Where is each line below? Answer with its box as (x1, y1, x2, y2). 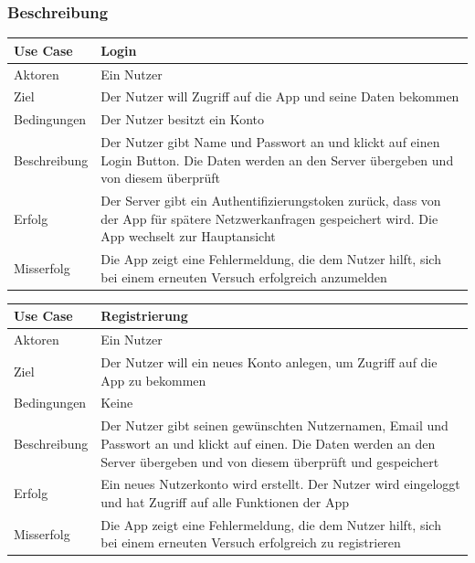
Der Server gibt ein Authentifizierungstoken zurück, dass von (100, 191, 441, 210)
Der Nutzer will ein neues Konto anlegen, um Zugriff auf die (100, 353, 438, 372)
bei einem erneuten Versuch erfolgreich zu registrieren (100, 533, 401, 552)
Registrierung (100, 306, 188, 325)
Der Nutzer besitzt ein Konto (100, 110, 265, 129)
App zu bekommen (100, 370, 206, 389)
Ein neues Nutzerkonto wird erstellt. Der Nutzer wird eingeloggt (100, 474, 460, 494)
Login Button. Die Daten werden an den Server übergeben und (100, 150, 454, 169)
